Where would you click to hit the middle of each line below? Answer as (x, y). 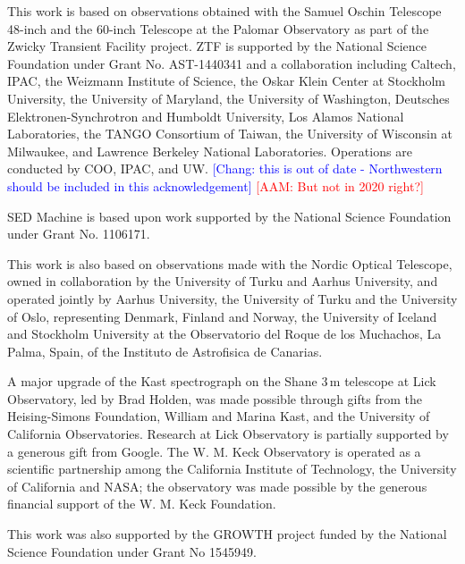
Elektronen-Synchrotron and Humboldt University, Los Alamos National (206, 116)
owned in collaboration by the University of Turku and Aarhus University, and (223, 281)
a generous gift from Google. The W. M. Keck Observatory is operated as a (214, 451)
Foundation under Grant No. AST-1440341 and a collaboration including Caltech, (232, 63)
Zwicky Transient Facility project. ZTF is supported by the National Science (217, 46)
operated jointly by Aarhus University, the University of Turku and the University (232, 298)
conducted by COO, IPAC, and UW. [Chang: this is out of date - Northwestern (225, 168)
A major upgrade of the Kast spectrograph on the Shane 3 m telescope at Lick (222, 381)
